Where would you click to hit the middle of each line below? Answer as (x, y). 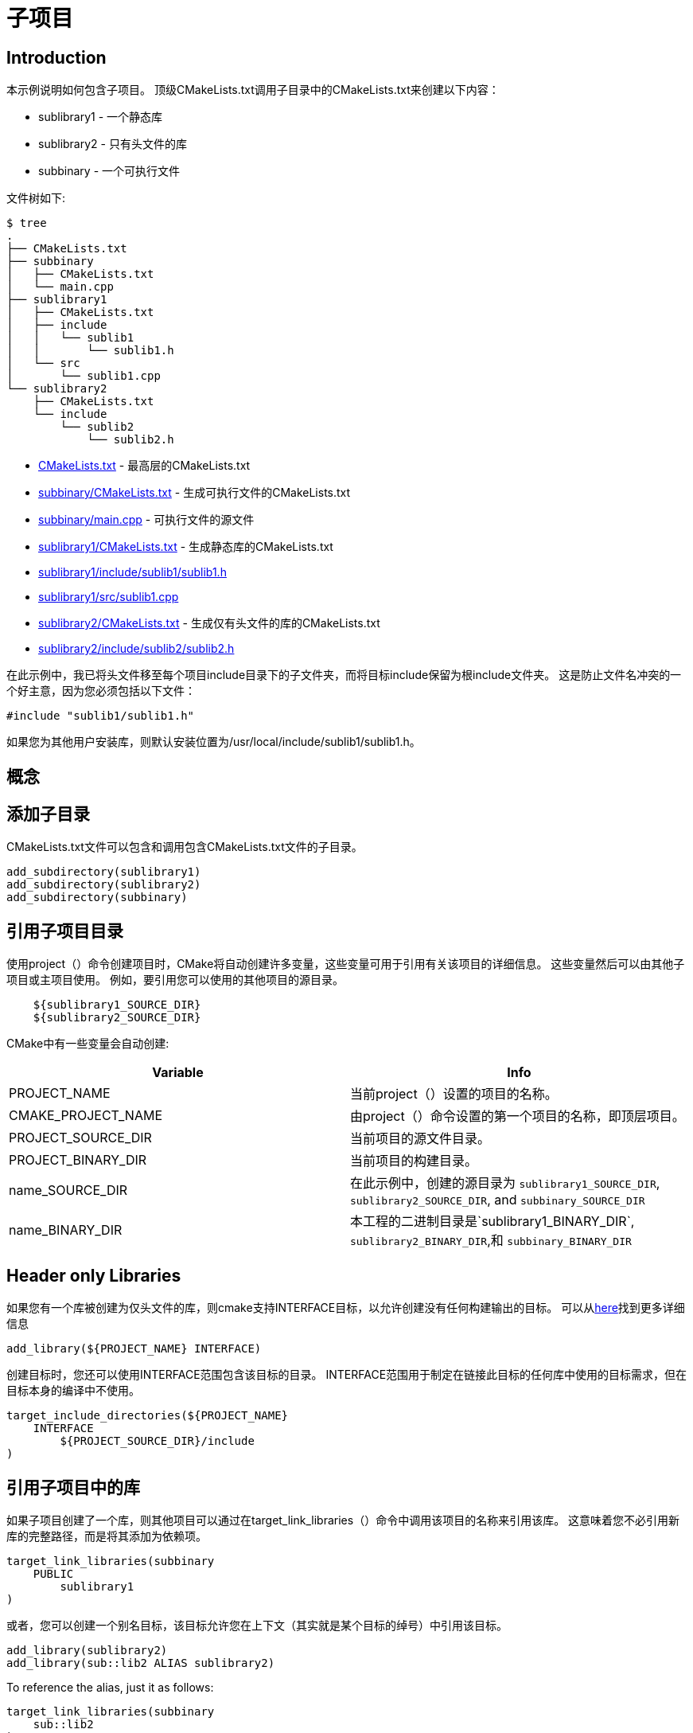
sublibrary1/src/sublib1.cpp (109, 597)
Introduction (56, 57)
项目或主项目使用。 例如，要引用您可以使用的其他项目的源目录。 (175, 980)
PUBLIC (53, 1573)
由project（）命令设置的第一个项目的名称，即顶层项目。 (518, 1116)
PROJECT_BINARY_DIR (78, 1160)
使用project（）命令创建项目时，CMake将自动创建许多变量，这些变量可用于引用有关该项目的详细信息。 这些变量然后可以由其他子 (346, 964)
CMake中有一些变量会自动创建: (88, 1044)
